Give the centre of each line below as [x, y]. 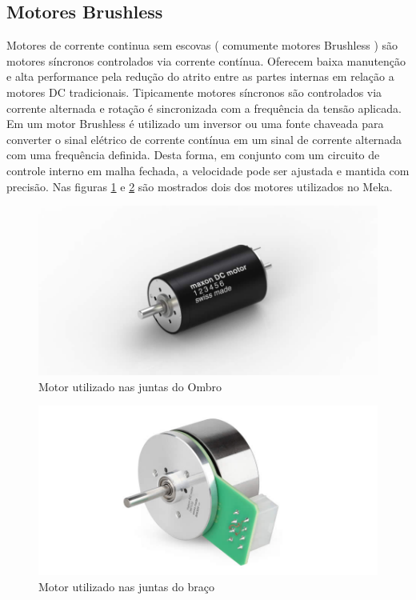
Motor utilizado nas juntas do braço [126, 586]
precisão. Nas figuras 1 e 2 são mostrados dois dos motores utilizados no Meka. [200, 186]
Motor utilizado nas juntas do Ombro [130, 386]
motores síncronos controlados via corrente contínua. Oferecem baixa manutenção [206, 60]
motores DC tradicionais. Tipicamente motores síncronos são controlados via [194, 92]
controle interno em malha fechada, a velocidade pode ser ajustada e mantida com [208, 170]
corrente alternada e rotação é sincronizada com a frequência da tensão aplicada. [204, 108]
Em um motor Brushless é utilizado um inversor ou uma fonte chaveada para [195, 124]
